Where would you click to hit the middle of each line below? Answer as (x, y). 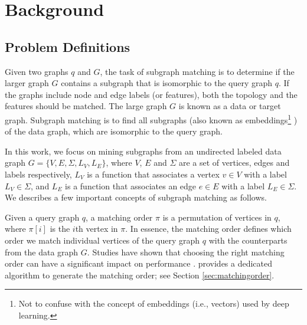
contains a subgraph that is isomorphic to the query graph (167, 83)
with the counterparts (248, 240)
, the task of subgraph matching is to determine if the (197, 71)
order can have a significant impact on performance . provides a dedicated (139, 263)
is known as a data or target (230, 106)
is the (60, 229)
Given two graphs (37, 71)
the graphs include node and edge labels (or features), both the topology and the (151, 94)
